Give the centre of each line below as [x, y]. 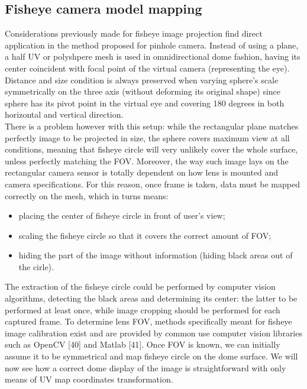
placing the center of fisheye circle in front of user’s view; [122, 215]
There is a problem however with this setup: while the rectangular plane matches [152, 126]
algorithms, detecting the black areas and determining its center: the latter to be [151, 298]
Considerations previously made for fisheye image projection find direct [134, 33]
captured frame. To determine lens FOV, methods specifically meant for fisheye [148, 321]
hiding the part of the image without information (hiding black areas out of [156, 255]
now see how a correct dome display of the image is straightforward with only [146, 367]
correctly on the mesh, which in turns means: [87, 195]
